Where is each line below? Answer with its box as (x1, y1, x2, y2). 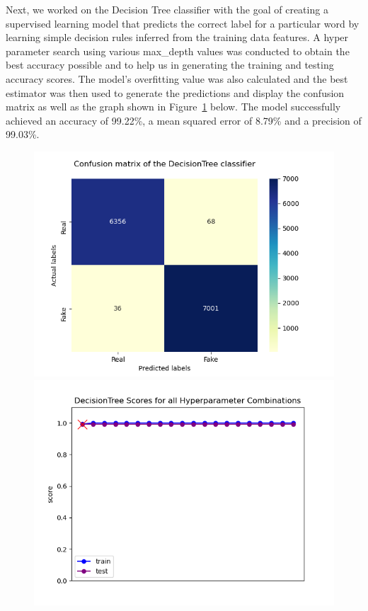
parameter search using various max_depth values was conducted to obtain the (6, 43, 350, 58)
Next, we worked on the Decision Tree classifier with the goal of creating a (6, 2, 328, 16)
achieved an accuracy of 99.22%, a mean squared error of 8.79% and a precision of (6, 113, 362, 127)
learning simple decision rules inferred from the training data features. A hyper (6, 30, 349, 45)
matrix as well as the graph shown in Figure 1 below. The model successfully (6, 99, 341, 114)
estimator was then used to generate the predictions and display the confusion (6, 85, 345, 100)
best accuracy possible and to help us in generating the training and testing (6, 57, 334, 72)
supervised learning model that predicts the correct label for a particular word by (6, 16, 360, 30)
